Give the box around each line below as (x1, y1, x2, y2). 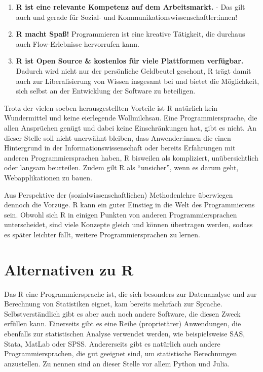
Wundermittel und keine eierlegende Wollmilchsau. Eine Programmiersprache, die (4, 112, 257, 123)
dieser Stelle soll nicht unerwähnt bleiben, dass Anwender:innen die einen (4, 132, 231, 143)
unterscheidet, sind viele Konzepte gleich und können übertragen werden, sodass (4, 219, 253, 230)
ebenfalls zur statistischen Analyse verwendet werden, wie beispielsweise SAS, (4, 328, 245, 338)
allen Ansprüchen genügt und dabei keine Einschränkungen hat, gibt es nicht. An (4, 122, 256, 133)
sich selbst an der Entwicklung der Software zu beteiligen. (16, 85, 196, 96)
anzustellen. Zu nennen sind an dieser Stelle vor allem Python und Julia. (4, 358, 230, 368)
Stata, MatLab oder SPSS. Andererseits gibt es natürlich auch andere (4, 338, 220, 349)
